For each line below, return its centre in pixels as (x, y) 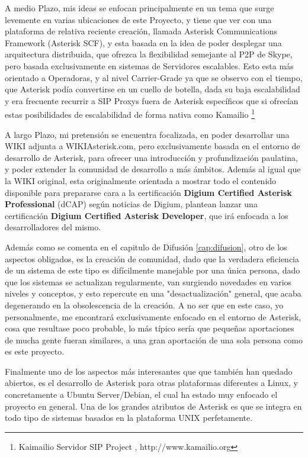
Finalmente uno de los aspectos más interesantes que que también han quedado (149, 371)
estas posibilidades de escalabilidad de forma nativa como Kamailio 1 (130, 113)
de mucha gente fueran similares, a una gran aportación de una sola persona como (154, 339)
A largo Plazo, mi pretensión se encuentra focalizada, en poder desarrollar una (147, 134)
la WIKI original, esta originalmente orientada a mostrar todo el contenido (141, 180)
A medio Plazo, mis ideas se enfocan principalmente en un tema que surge (139, 8)
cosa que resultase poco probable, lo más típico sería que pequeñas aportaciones (150, 328)
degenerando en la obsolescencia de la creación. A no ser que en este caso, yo (144, 305)
